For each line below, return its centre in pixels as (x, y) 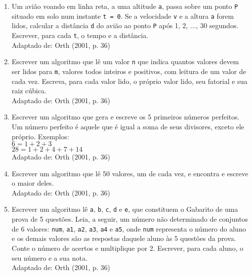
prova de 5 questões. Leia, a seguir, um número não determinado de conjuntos (130, 219)
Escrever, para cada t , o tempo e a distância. (80, 35)
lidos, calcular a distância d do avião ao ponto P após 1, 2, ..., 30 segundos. (125, 25)
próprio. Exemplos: (40, 136)
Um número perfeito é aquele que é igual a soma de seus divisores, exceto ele (128, 126)
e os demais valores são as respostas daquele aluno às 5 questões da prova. (124, 238)
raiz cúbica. (29, 91)
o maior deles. (33, 183)
